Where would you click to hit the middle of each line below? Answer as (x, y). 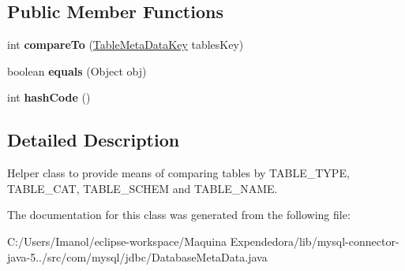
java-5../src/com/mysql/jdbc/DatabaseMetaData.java (137, 256)
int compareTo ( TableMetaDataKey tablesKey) (126, 45)
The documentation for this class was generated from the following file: (179, 215)
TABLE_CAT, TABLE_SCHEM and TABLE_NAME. (142, 188)
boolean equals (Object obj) (77, 71)
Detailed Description (94, 140)
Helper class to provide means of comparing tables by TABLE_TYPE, (178, 173)
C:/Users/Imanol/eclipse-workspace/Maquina (117, 241)
